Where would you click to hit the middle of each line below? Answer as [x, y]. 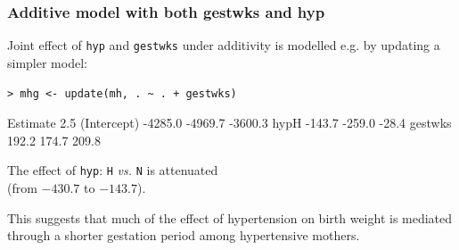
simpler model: [47, 62]
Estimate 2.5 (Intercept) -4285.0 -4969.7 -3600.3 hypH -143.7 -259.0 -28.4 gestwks [229, 123]
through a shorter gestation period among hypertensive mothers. [184, 235]
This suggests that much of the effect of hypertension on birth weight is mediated [230, 217]
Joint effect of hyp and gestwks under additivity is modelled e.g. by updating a [224, 45]
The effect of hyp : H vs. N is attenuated [113, 170]
